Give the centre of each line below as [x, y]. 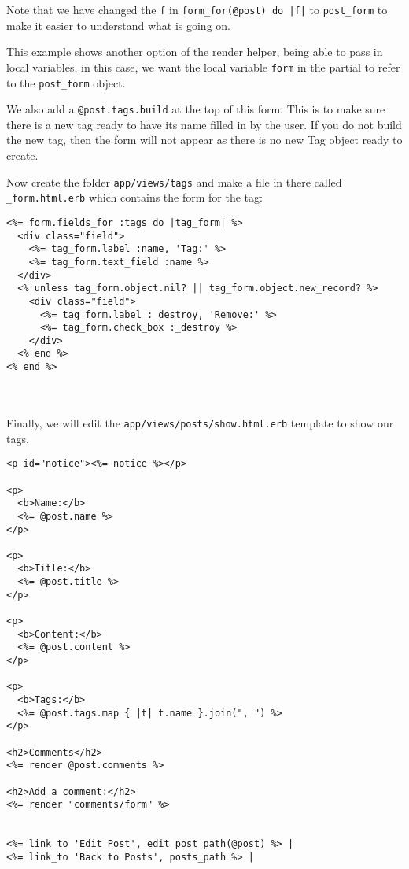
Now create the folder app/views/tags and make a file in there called [174, 181]
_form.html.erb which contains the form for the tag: [134, 197]
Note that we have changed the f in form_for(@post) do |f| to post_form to [197, 9]
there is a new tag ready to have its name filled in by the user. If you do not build [204, 124]
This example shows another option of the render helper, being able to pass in [195, 52]
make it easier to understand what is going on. [118, 25]
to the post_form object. [66, 82]
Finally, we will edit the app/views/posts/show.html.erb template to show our [200, 422]
